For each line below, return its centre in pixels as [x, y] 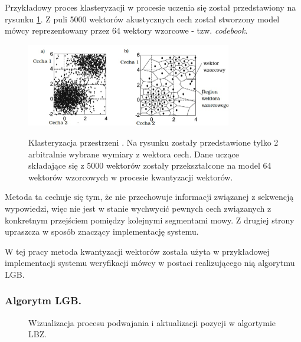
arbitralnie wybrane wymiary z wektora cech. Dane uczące [134, 154]
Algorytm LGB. [43, 300]
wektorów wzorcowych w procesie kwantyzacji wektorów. [131, 177]
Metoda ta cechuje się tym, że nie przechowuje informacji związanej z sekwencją [149, 197]
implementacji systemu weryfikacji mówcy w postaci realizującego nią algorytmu [150, 263]
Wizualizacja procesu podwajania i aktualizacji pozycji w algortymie [152, 322]
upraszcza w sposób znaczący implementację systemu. [102, 231]
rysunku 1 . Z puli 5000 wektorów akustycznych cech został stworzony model [142, 19]
